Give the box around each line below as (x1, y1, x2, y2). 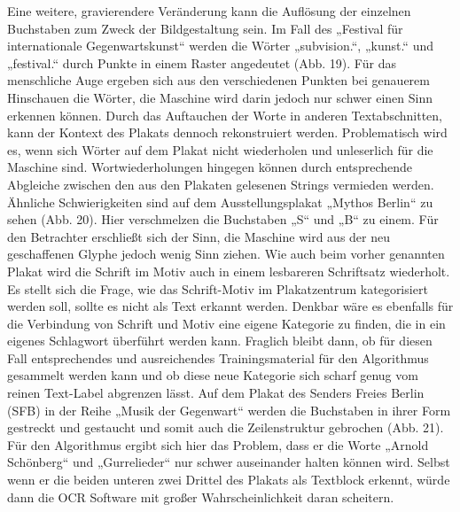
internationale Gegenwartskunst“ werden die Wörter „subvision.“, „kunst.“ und (7, 36, 433, 55)
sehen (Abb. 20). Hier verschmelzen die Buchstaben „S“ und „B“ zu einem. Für (7, 210, 439, 229)
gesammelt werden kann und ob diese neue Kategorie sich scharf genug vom (7, 366, 418, 384)
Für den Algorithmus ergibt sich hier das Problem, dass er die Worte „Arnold (7, 435, 429, 454)
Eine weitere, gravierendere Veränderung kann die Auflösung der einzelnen (7, 2, 411, 19)
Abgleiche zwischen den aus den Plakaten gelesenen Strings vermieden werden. (7, 175, 434, 193)
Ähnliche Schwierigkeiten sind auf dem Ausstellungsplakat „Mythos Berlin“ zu (7, 192, 433, 211)
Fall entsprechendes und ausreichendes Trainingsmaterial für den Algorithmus (7, 348, 429, 367)
